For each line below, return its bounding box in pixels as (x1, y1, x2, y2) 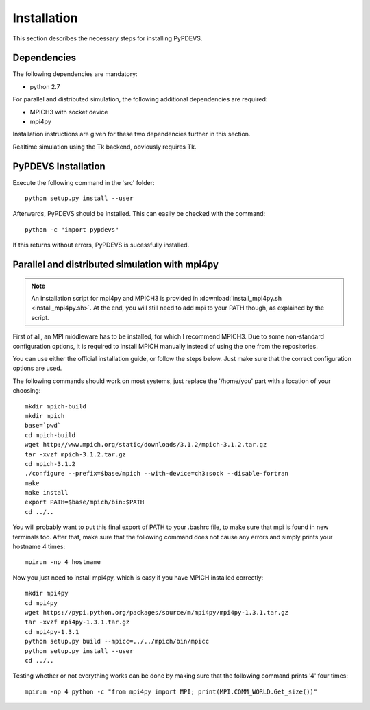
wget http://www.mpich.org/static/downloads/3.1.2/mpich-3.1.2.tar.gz (25, 441, 267, 449)
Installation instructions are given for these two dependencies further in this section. (12, 130, 251, 138)
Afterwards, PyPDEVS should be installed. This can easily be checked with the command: (12, 210, 266, 218)
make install (25, 489, 69, 497)
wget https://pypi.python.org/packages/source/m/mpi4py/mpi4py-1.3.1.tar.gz (25, 609, 289, 616)
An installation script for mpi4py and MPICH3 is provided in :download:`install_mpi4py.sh (31, 295, 282, 303)
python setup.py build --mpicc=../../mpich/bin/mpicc (25, 637, 209, 646)
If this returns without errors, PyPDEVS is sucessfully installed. (12, 241, 190, 249)
